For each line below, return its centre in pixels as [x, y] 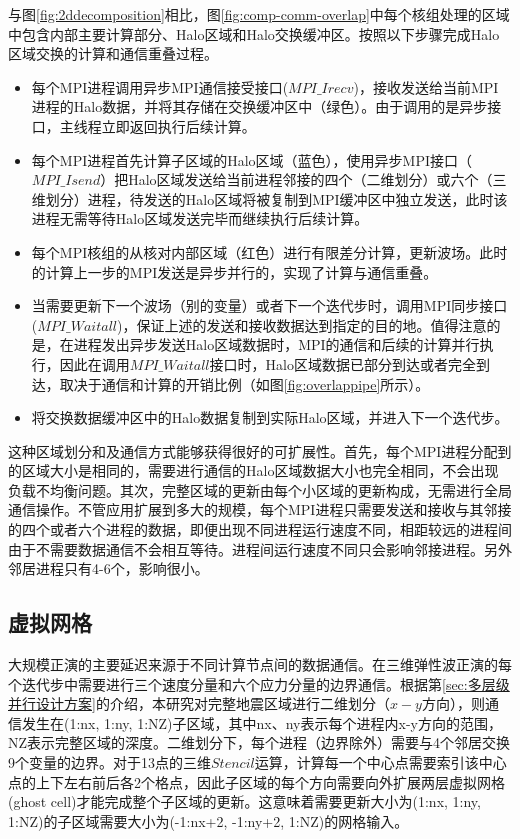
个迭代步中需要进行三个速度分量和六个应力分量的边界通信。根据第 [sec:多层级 [259, 683]
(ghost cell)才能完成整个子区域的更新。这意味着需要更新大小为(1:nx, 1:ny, [244, 801]
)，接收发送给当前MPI [426, 86]
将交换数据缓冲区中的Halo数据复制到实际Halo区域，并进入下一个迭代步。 [270, 417]
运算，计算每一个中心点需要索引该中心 [380, 762]
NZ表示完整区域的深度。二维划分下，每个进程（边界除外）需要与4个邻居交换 [259, 742]
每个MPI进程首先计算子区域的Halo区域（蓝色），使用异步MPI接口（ [252, 159]
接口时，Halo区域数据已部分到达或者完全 [342, 363]
